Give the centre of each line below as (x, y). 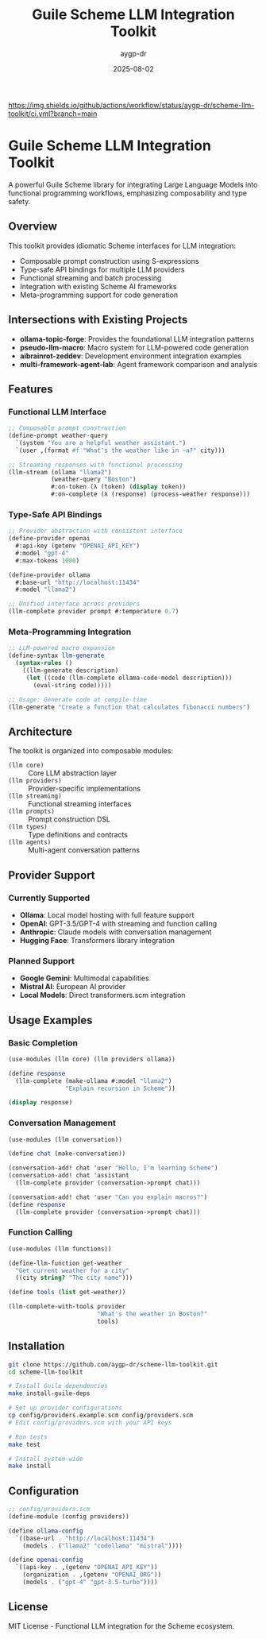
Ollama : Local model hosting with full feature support (107, 914)
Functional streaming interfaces (80, 804)
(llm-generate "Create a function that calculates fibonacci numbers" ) (129, 707)
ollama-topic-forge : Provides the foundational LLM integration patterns (137, 338)
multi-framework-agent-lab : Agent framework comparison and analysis (139, 364)
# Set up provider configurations (66, 1408)
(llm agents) (30, 843)
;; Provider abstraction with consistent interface (95, 531)
